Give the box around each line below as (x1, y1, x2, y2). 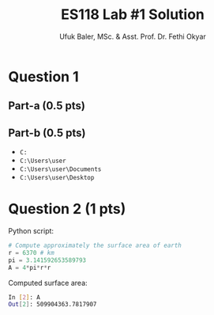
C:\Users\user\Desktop (19, 174, 95, 182)
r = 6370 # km (8, 249, 55, 256)
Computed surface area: (8, 278, 88, 287)
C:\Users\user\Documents (19, 165, 102, 173)
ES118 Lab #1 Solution (60, 6, 205, 24)
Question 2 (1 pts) (8, 200, 126, 218)
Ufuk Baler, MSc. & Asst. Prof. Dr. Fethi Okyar (58, 32, 207, 41)
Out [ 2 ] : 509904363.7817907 (8, 301, 97, 309)
